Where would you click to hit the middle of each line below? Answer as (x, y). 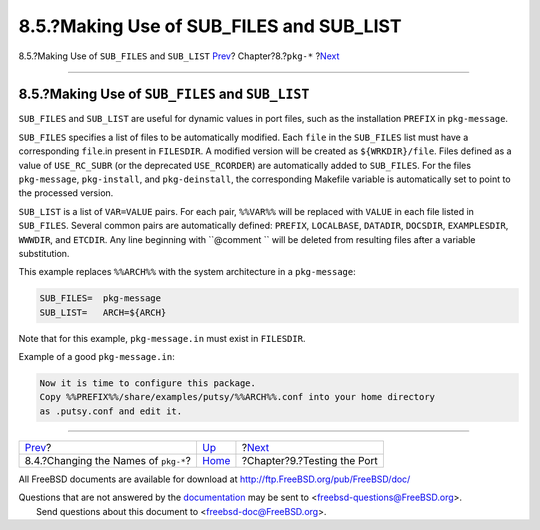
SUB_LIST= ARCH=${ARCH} (103, 312)
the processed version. (66, 193)
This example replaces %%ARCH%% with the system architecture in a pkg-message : (187, 272)
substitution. (44, 253)
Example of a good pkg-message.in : (96, 357)
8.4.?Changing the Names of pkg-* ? (108, 460)
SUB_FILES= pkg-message (100, 298)
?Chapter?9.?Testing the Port (310, 460)
